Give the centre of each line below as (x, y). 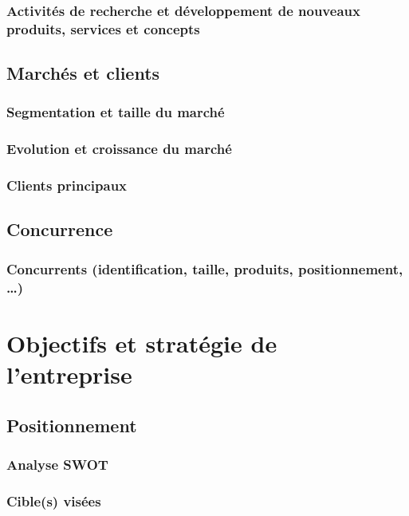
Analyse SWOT (57, 464)
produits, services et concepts (103, 28)
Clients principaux (67, 185)
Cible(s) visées (54, 500)
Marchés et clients (83, 73)
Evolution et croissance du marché (119, 149)
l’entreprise (69, 374)
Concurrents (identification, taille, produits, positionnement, (205, 268)
